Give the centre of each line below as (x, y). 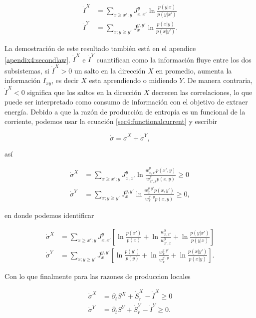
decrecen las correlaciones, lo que (202, 92)
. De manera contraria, (218, 80)
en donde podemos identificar (49, 215)
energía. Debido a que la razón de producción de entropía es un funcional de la (125, 111)
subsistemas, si (27, 70)
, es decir (65, 80)
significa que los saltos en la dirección (84, 92)
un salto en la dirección (110, 70)
